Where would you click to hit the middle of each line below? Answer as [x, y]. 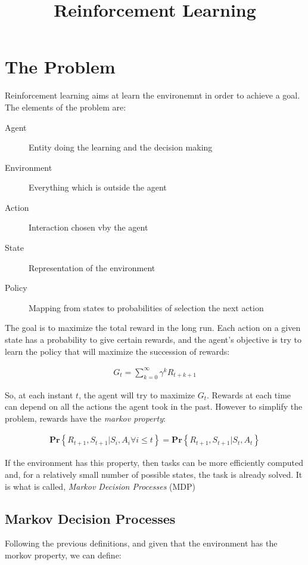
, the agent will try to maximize [137, 394]
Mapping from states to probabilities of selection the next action [146, 307]
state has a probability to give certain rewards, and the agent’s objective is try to [153, 340]
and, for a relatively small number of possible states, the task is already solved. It [154, 474]
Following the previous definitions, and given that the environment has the [141, 543]
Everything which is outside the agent [98, 187]
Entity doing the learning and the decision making [121, 147]
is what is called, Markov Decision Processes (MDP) [100, 486]
